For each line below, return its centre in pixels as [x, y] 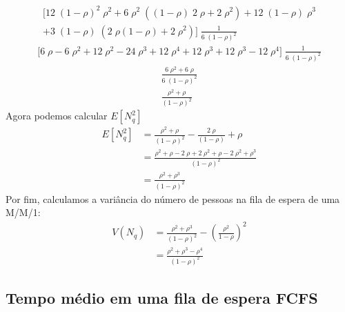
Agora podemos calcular [57, 116]
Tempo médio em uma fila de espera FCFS [162, 298]
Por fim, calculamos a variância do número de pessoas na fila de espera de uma [173, 198]
